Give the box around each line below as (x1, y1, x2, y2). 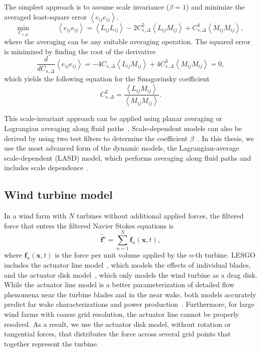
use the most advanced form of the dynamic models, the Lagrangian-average (4, 143, 239, 153)
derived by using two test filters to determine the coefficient (4, 133, 188, 143)
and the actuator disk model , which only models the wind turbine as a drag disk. (4, 269, 257, 280)
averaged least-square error (4, 11, 87, 22)
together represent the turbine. (4, 338, 99, 348)
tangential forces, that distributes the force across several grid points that (4, 328, 231, 339)
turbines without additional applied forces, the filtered (76, 210, 244, 221)
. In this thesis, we (197, 133, 254, 143)
